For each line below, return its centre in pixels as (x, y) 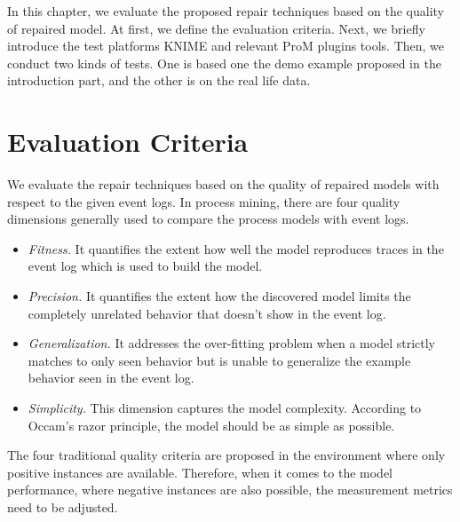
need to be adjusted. (63, 507)
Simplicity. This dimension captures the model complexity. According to (225, 408)
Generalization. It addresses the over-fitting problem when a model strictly (231, 343)
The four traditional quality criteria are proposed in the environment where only (226, 455)
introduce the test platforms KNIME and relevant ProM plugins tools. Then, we (226, 46)
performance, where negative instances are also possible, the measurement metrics (230, 490)
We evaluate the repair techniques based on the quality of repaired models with (223, 184)
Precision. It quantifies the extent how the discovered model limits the (219, 296)
